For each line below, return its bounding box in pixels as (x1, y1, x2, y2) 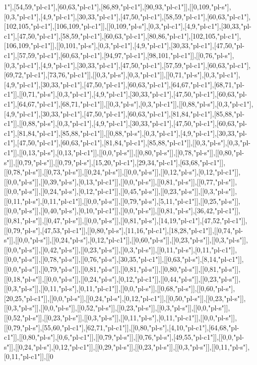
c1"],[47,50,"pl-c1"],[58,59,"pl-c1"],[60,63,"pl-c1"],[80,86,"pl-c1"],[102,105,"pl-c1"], (4, 30, 241, 41)
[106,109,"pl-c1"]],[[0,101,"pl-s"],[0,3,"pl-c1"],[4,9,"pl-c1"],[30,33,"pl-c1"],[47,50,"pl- (4, 40, 245, 51)
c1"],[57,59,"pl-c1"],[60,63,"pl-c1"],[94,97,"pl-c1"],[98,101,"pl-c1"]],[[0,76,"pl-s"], (4, 50, 234, 60)
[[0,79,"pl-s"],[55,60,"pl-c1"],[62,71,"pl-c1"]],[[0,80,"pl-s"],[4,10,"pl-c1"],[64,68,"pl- (4, 322, 239, 332)
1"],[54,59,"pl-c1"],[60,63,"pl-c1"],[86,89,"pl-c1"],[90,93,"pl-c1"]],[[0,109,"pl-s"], (4, 1, 231, 11)
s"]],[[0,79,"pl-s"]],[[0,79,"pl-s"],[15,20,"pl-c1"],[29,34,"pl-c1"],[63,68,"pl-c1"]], (4, 157, 226, 167)
